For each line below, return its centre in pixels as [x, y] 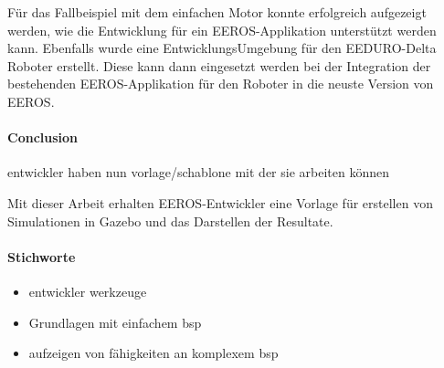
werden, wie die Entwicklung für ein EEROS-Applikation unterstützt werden [222, 30]
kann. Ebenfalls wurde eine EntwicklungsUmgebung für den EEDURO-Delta [222, 48]
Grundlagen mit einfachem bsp [115, 322]
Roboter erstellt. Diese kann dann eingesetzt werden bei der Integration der [219, 65]
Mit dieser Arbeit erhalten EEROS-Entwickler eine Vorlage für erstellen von [220, 202]
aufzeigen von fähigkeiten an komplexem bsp [153, 353]
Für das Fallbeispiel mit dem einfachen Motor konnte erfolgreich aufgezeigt [217, 12]
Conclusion [43, 137]
